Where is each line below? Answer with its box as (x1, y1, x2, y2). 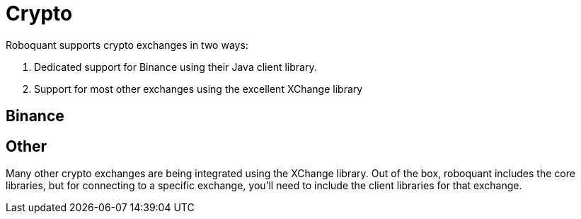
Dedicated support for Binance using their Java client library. (34, 60, 317, 73)
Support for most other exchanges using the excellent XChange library (34, 82, 363, 95)
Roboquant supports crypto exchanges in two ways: (6, 38, 248, 51)
